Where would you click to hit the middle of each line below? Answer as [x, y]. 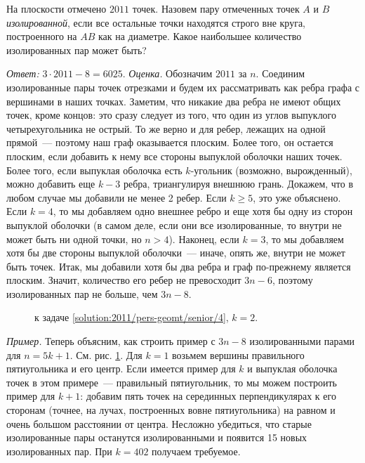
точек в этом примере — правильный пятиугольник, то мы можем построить [172, 382]
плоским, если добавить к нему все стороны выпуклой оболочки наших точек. [174, 156]
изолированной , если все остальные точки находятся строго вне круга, [156, 22]
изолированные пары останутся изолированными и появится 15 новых [157, 437]
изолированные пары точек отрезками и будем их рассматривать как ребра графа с [183, 87]
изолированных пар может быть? [77, 50]
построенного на [42, 36]
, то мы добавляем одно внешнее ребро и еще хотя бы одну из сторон [203, 211]
